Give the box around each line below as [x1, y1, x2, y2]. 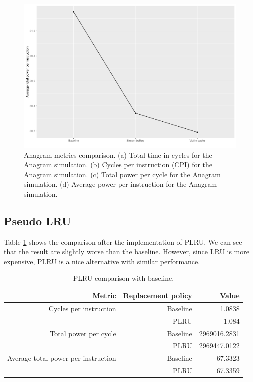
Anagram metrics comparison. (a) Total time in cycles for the [24, 149, 212, 160]
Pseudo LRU [4, 213, 71, 228]
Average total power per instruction [7, 353, 116, 363]
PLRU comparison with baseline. [73, 273, 174, 283]
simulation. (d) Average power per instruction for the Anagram [24, 179, 217, 189]
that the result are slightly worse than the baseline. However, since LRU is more [4, 246, 249, 257]
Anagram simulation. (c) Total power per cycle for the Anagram [24, 169, 221, 179]
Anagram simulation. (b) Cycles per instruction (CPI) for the [24, 159, 213, 170]
